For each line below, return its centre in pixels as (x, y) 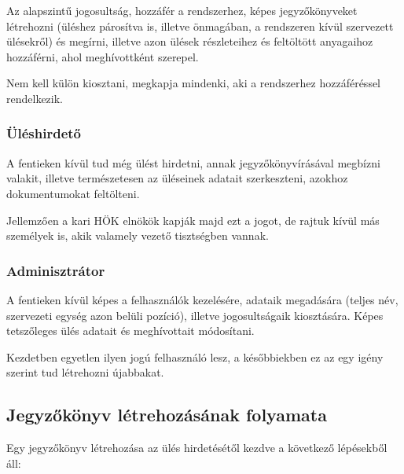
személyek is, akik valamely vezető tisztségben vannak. (138, 235)
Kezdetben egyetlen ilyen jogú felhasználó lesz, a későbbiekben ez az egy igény (195, 356)
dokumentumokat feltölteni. (73, 193)
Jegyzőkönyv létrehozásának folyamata (167, 415)
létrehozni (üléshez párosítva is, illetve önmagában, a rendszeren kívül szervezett (200, 26)
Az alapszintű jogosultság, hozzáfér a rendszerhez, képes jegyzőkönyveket (182, 10)
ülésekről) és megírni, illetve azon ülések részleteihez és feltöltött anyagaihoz (190, 41)
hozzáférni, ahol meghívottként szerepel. (103, 56)
